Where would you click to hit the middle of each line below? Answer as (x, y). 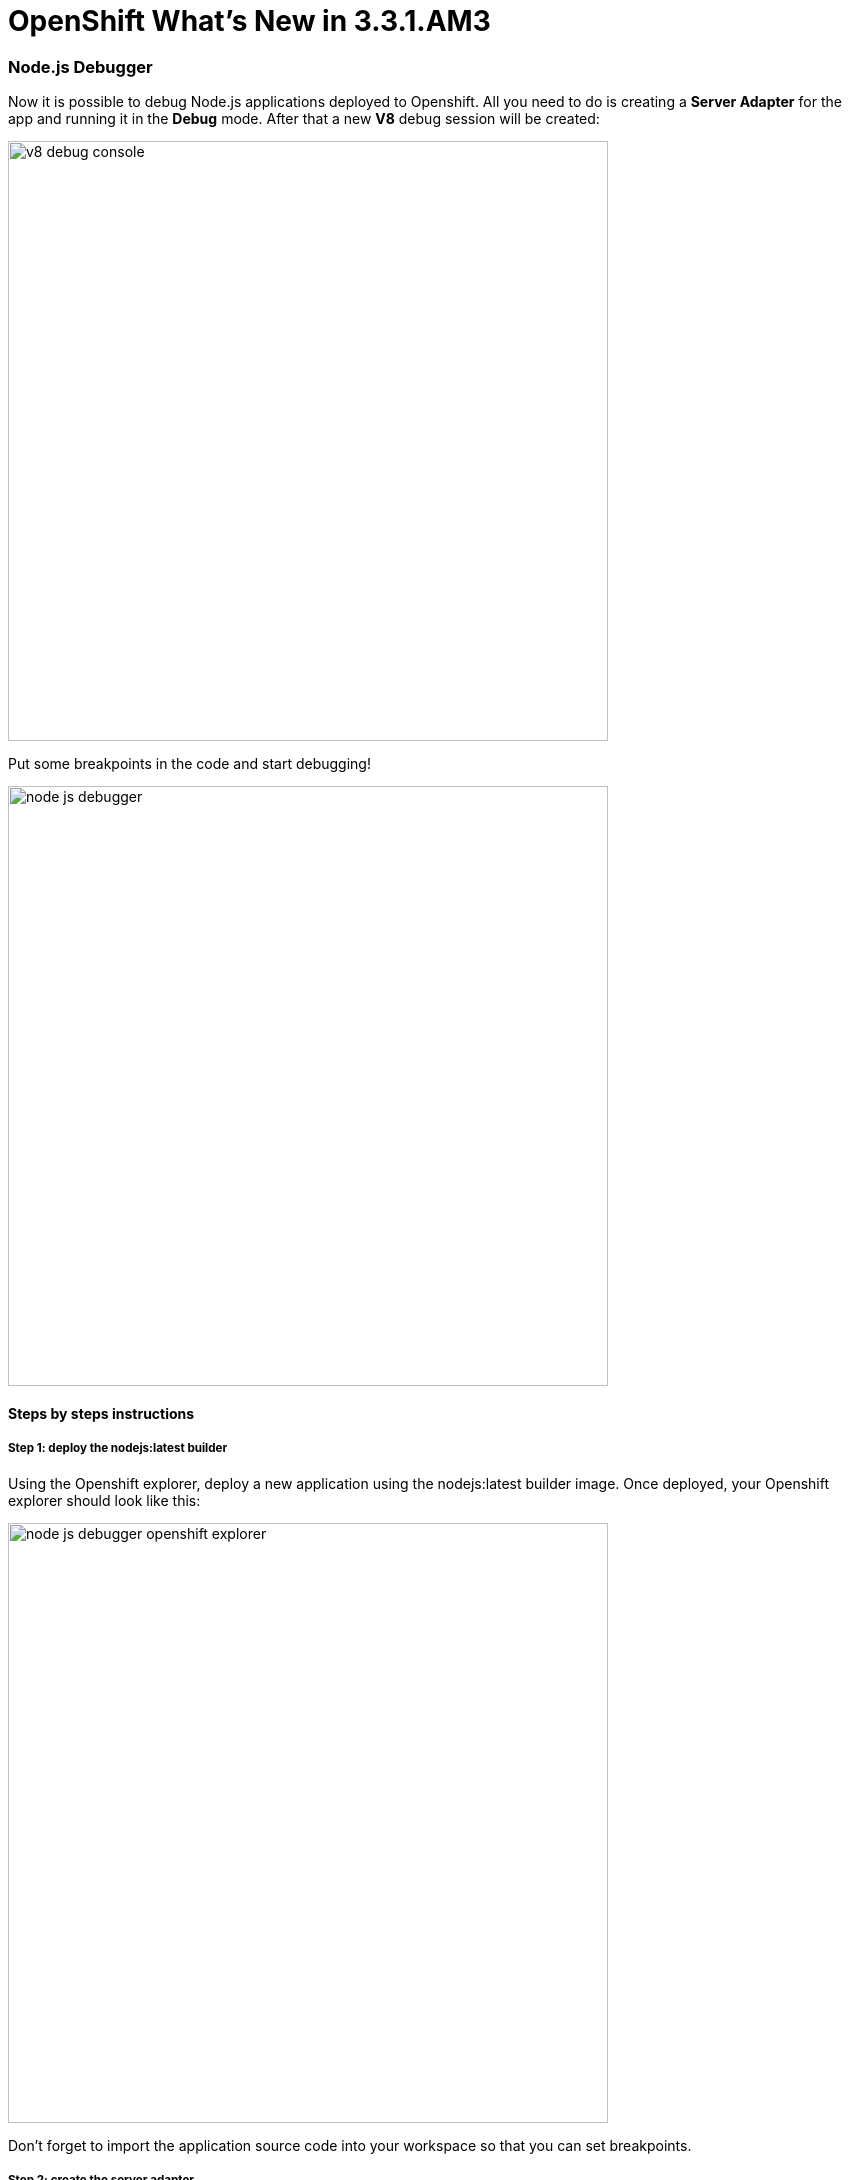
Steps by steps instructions (101, 1413)
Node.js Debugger (80, 66)
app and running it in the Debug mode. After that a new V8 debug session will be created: (304, 119)
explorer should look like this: (104, 1500)
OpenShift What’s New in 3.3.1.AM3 (249, 21)
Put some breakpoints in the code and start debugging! (189, 764)
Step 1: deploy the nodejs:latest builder (118, 1448)
